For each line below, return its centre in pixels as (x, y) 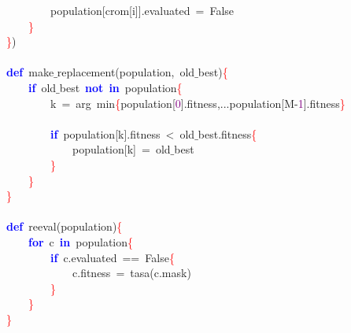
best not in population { (121, 87)
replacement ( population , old (126, 72)
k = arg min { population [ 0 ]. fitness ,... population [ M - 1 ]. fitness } (198, 103)
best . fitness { (227, 133)
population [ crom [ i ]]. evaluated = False (142, 10)
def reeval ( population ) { (65, 226)
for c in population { (81, 241)
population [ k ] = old (121, 149)
